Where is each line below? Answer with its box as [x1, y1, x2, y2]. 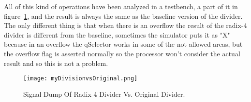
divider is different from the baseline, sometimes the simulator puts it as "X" [4, 29, 230, 39]
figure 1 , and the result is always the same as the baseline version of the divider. [4, 11, 243, 21]
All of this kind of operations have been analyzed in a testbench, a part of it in [4, 1, 238, 11]
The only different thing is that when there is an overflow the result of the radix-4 [4, 20, 247, 30]
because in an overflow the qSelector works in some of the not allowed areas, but [4, 39, 243, 49]
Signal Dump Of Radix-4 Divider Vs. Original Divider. [23, 89, 185, 99]
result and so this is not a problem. [4, 58, 108, 68]
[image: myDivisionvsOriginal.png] [23, 75, 138, 82]
